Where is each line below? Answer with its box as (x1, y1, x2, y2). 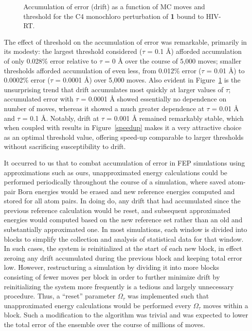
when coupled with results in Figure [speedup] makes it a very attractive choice (4, 122, 242, 132)
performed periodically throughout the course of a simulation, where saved (4, 177, 226, 187)
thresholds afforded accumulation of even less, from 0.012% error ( (4, 65, 201, 75)
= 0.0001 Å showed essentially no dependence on (81, 94, 227, 104)
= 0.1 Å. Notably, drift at (22, 113, 99, 123)
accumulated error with (4, 94, 73, 104)
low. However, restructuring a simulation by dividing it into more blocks (4, 262, 219, 272)
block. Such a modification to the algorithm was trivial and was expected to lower (4, 310, 248, 320)
